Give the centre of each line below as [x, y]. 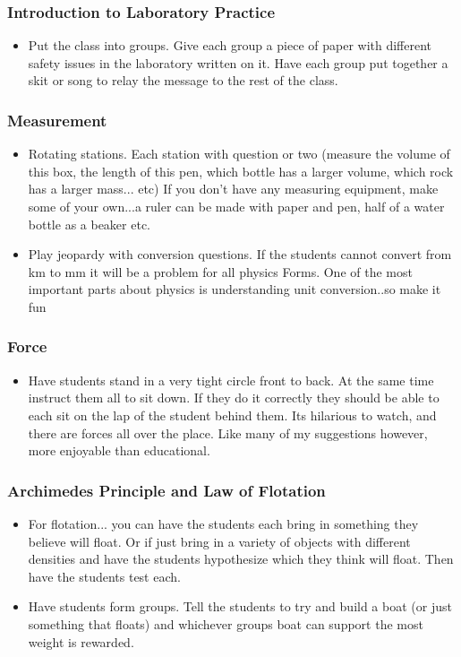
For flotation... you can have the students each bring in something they [223, 523]
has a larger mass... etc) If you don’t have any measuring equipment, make [233, 189]
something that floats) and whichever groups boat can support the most [226, 623]
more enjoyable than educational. [119, 450]
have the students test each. [104, 576]
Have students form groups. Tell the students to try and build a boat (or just [240, 606]
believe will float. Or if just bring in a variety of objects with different [219, 541]
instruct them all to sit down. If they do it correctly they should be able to [234, 398]
